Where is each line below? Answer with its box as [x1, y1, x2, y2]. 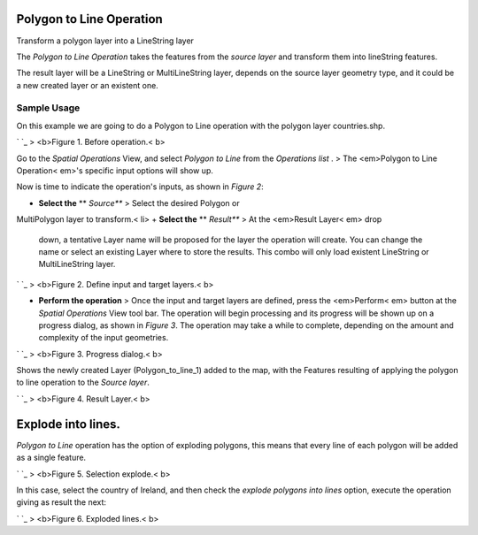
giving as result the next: [16, 497, 106, 508]
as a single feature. [16, 452, 87, 463]
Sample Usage [16, 102, 81, 114]
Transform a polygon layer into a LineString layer [16, 35, 195, 46]
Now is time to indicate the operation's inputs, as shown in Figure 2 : [16, 181, 265, 192]
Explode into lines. [16, 417, 121, 432]
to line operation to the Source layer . [16, 377, 150, 388]
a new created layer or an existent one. [16, 80, 158, 90]
